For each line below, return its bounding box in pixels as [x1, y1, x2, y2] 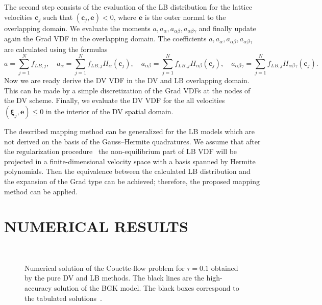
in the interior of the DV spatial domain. [45, 106, 174, 116]
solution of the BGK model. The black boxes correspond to [54, 283, 239, 293]
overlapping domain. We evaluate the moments [4, 22, 151, 33]
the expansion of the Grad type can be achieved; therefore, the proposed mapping [4, 175, 260, 186]
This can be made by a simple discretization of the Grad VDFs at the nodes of [4, 85, 251, 95]
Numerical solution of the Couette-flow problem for [24, 262, 185, 273]
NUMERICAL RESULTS [4, 216, 188, 237]
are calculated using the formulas [4, 43, 108, 54]
